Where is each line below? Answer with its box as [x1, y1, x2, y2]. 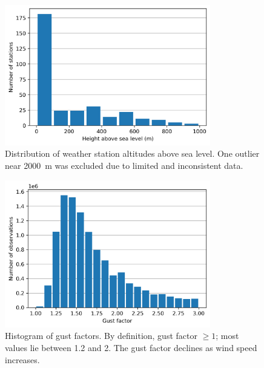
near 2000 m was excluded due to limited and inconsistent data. [5, 159, 243, 172]
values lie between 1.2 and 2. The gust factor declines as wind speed [5, 341, 257, 353]
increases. [5, 353, 40, 366]
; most [216, 329, 239, 342]
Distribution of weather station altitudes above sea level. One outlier [5, 147, 260, 160]
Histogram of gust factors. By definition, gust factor [5, 329, 197, 342]
